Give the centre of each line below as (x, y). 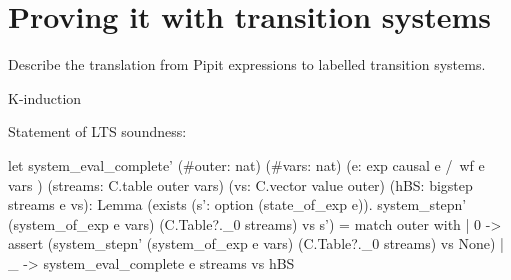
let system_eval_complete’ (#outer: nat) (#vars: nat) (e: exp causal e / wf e (246, 164)
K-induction (45, 97)
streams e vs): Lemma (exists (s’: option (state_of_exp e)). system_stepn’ (237, 204)
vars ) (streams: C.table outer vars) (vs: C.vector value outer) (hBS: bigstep (240, 184)
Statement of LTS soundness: (97, 131)
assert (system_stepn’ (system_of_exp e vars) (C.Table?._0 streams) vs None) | (256, 243)
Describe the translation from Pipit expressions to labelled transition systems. (247, 64)
